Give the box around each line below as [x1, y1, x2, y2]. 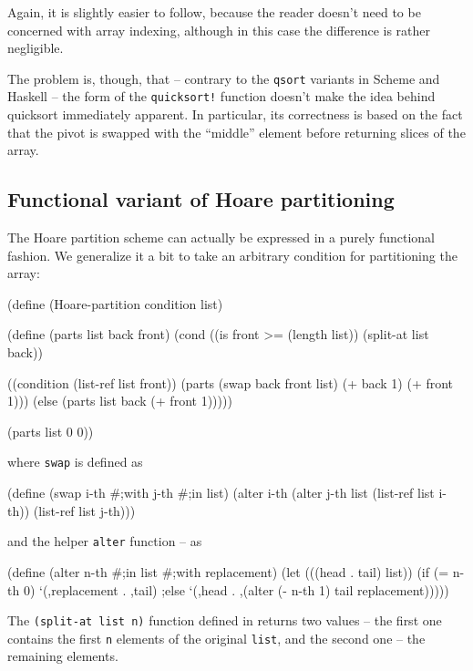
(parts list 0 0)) [7, 421, 94, 440]
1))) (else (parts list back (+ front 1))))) [7, 391, 232, 410]
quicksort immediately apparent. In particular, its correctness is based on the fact [7, 105, 463, 124]
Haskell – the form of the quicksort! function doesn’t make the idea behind [7, 87, 436, 106]
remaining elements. [7, 646, 118, 666]
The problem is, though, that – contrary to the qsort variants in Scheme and [7, 68, 440, 88]
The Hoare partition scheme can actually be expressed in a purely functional [7, 228, 435, 247]
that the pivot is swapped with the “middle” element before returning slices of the [7, 122, 466, 141]
